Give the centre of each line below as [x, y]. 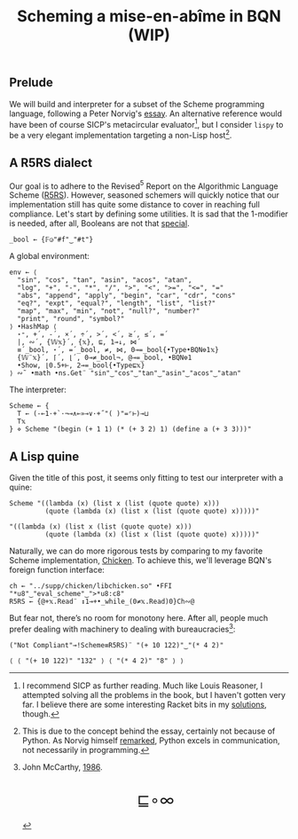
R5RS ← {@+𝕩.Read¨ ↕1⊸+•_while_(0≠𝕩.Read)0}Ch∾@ [102, 602]
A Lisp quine [44, 456]
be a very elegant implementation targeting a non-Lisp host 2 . [121, 134]
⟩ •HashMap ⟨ [33, 327]
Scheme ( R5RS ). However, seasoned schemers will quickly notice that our [144, 195]
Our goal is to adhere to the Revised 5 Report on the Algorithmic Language [144, 185]
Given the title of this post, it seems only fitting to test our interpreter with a [146, 478]
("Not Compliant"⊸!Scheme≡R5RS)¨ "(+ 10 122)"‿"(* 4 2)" [117, 645]
